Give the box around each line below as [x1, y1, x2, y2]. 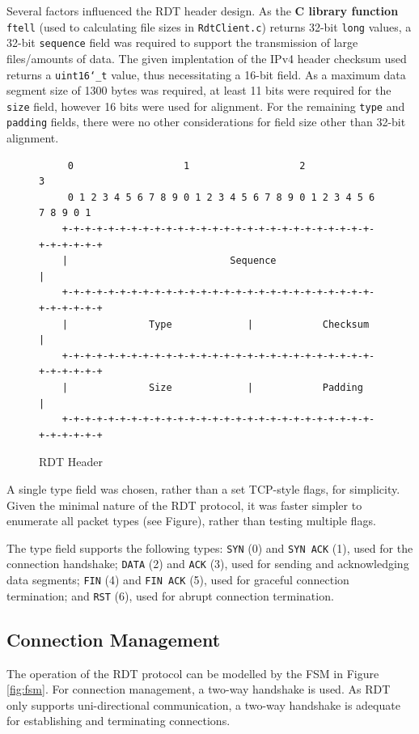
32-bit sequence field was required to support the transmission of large [6, 34, 358, 51]
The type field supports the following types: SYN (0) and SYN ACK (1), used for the [6, 539, 413, 556]
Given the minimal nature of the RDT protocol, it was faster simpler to [6, 496, 362, 513]
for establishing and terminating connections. [6, 712, 231, 729]
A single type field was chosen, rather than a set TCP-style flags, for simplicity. [6, 480, 400, 497]
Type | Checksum [149, 318, 370, 330]
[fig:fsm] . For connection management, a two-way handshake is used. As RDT [6, 681, 391, 698]
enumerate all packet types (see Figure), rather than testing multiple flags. [6, 512, 376, 529]
